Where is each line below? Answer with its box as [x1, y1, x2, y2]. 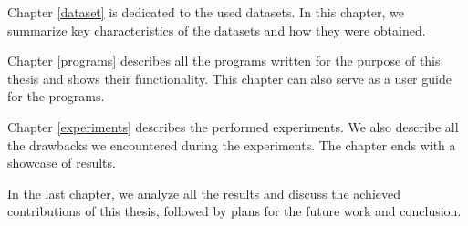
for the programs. [7, 87, 105, 106]
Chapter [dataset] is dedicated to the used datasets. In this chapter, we [7, 3, 404, 21]
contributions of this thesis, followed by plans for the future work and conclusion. [7, 201, 462, 221]
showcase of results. [7, 153, 116, 172]
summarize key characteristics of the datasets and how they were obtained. [7, 20, 426, 39]
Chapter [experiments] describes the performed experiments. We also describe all [7, 117, 459, 136]
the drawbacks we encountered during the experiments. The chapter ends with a [7, 135, 456, 154]
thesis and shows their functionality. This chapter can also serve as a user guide [7, 68, 452, 87]
